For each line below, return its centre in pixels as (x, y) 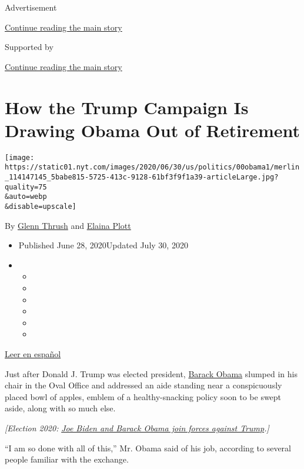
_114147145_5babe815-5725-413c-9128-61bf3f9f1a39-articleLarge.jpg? (142, 177)
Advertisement (31, 7)
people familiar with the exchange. (67, 459)
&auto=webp (26, 197)
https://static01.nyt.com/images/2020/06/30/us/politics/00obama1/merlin (152, 167)
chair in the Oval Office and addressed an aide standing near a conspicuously (143, 385)
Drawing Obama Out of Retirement (153, 130)
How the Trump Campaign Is (127, 107)
